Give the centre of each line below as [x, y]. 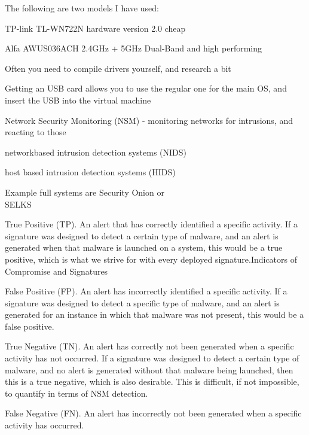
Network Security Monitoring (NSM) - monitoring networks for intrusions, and [149, 120]
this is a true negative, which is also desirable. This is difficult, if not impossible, [152, 381]
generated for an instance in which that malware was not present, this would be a [154, 314]
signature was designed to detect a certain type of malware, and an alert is [142, 235]
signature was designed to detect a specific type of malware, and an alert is [142, 302]
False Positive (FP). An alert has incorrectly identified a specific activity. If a [146, 291]
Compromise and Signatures [56, 271]
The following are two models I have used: [82, 8]
